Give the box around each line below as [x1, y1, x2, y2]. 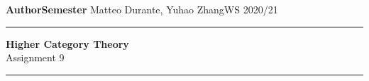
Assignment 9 [6, 50, 65, 65]
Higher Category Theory [6, 36, 129, 51]
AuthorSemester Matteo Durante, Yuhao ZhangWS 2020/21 [6, 2, 278, 16]
